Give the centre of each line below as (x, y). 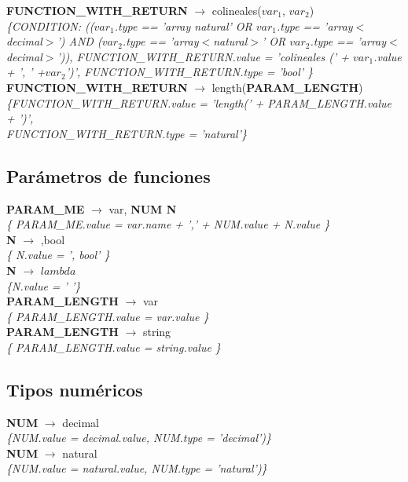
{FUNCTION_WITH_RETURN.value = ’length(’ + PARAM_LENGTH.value (199, 102)
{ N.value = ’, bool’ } (58, 255)
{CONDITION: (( (50, 26)
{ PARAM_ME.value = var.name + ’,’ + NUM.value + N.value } (168, 224)
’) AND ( (79, 41)
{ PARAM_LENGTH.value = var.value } (108, 316)
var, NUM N (143, 208)
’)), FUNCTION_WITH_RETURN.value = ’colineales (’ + (203, 56)
